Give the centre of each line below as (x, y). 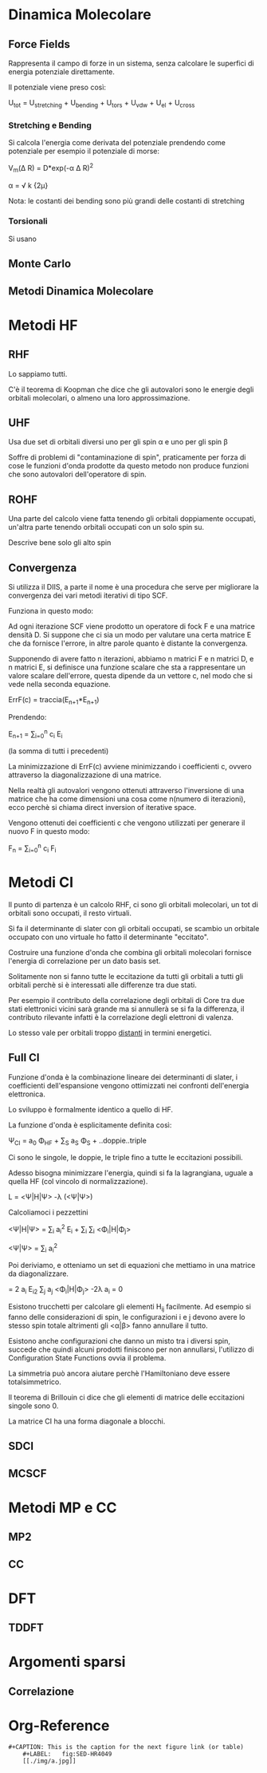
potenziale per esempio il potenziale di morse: (84, 151)
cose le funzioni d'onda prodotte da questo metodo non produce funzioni (129, 466)
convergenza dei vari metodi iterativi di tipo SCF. (88, 595)
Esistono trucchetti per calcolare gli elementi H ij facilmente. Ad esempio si (130, 1308)
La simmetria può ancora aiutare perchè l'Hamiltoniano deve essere (119, 1373)
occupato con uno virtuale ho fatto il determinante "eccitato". (108, 937)
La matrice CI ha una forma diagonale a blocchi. (87, 1421)
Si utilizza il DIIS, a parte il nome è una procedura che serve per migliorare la (133, 587)
